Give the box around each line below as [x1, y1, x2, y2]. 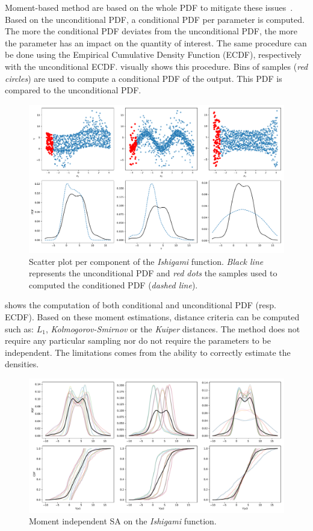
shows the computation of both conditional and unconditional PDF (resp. [5, 299, 276, 311]
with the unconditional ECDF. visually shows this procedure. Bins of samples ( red [5, 60, 308, 72]
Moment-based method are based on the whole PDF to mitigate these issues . [5, 1, 293, 13]
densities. [5, 358, 39, 370]
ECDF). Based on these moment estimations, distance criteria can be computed [5, 311, 300, 323]
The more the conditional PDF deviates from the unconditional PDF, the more [5, 25, 297, 37]
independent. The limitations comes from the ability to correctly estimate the [5, 346, 291, 358]
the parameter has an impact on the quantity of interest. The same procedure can [5, 36, 307, 49]
